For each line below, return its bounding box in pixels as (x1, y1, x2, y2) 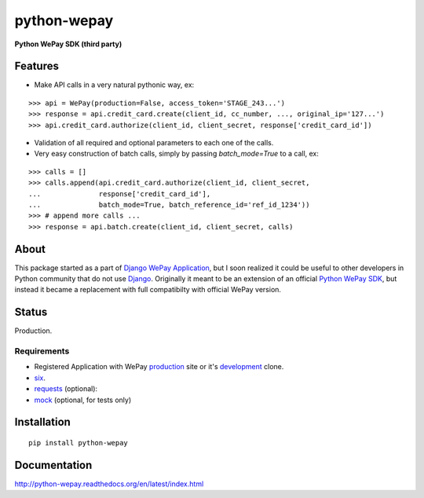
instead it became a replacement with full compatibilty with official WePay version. (14, 285, 282, 295)
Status (14, 306, 48, 319)
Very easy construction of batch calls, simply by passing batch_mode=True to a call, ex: (34, 149, 320, 159)
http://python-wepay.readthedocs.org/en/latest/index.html (14, 479, 204, 489)
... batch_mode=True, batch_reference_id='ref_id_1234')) (28, 200, 310, 209)
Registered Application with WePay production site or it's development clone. (34, 362, 284, 372)
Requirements (14, 346, 70, 357)
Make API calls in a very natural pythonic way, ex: (34, 80, 195, 90)
